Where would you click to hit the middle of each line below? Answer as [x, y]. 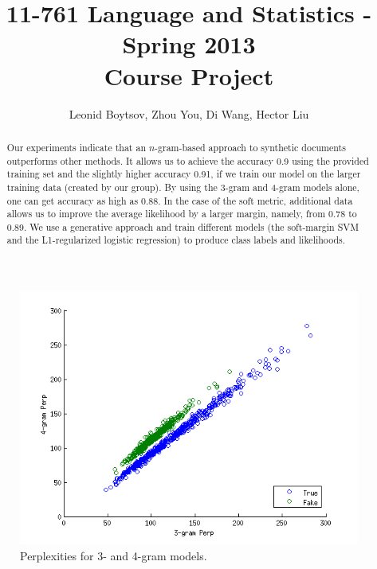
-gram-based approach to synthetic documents [250, 147]
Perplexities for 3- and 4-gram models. [114, 555]
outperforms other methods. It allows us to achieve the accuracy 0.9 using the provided [188, 160]
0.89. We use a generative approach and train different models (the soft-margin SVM [183, 226]
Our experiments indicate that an [77, 147]
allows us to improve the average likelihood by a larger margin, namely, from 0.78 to [182, 214]
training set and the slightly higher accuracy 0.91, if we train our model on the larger [184, 174]
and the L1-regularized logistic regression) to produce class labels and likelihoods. [176, 240]
